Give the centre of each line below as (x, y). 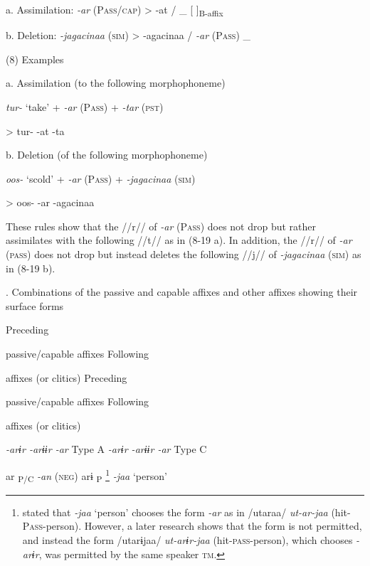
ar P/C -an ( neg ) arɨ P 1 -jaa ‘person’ (86, 476)
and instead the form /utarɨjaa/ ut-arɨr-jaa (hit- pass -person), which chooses (187, 539)
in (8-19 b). (31, 268)
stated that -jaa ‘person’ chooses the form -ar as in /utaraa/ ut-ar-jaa (175, 512)
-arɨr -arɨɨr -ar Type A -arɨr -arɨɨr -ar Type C (106, 449)
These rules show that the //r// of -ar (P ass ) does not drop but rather (161, 226)
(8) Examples (35, 59)
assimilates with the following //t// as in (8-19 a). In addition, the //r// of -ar (179, 240)
